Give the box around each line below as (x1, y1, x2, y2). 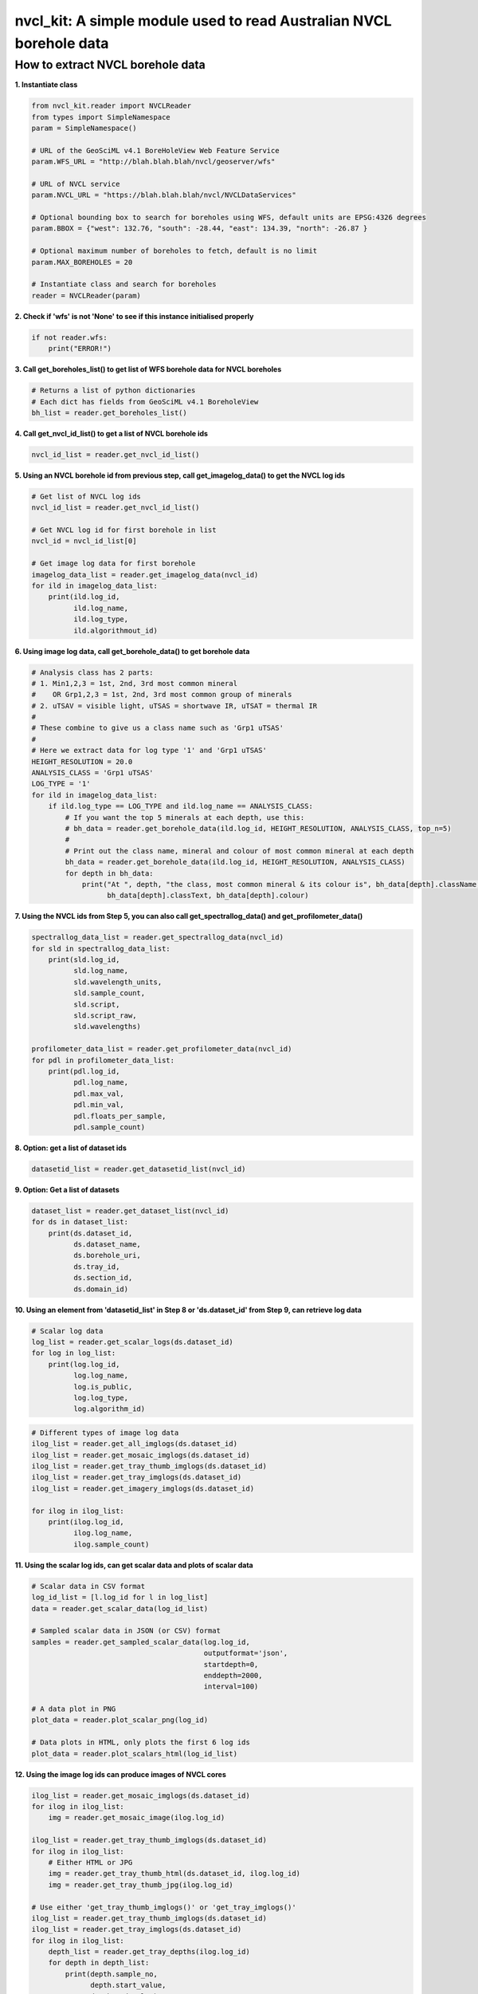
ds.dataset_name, (72, 1240, 141, 1249)
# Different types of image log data (31, 1428, 179, 1437)
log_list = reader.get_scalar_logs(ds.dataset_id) (31, 1337, 234, 1346)
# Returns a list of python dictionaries (31, 386, 196, 395)
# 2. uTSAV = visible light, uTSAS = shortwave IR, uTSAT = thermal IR (31, 701, 318, 710)
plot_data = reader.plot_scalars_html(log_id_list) (31, 1749, 238, 1758)
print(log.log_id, (48, 1360, 120, 1369)
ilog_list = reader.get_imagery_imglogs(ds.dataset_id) (31, 1484, 255, 1493)
